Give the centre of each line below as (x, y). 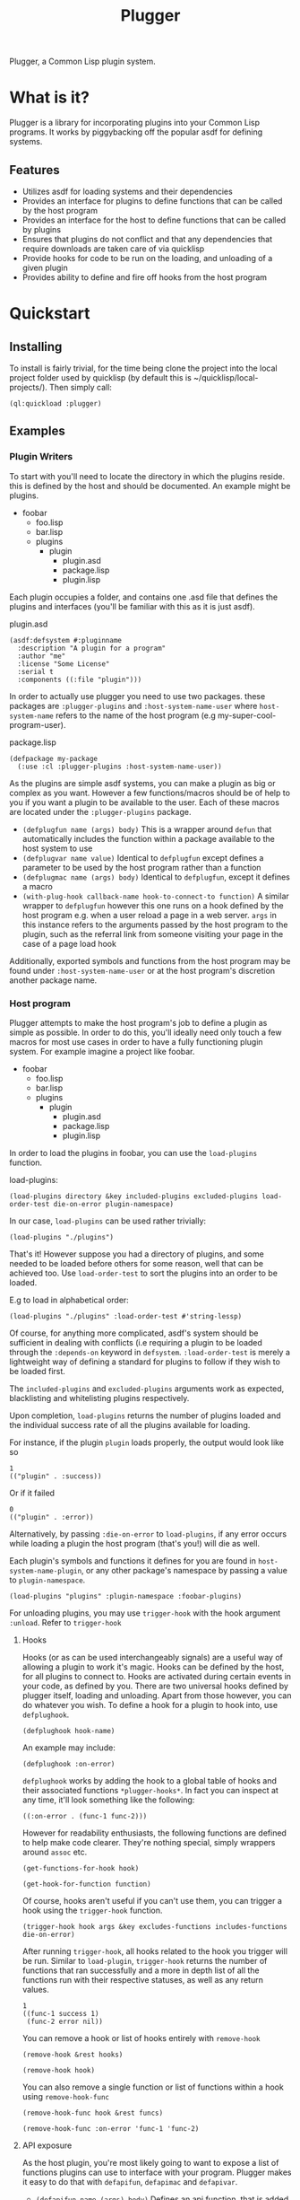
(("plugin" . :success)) (56, 1476)
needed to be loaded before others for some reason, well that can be (137, 1263)
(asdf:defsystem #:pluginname (66, 640)
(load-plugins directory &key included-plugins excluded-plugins (133, 1196)
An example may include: (69, 1748)
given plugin (45, 267)
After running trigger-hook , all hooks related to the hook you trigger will (155, 1951)
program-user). (38, 724)
